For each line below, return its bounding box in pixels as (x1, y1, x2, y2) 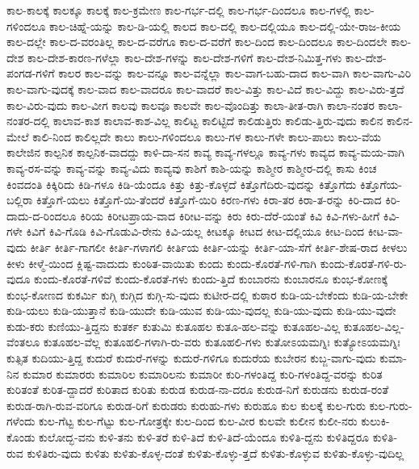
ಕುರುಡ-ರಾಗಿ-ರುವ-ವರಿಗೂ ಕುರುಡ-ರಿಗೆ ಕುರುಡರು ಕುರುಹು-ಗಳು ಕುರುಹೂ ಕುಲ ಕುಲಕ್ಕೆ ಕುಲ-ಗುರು (6, 396, 366, 413)
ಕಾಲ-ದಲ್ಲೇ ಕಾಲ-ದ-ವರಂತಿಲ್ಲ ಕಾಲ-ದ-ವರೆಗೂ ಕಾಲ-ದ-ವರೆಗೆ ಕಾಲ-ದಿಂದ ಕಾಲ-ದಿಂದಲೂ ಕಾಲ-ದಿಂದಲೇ (6, 33, 388, 50)
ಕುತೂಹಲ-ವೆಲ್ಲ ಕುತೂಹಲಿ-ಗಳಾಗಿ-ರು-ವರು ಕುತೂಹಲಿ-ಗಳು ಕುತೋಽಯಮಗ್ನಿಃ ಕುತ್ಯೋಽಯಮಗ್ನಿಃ (43, 333, 400, 350)
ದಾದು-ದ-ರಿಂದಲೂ (6, 207, 77, 224)
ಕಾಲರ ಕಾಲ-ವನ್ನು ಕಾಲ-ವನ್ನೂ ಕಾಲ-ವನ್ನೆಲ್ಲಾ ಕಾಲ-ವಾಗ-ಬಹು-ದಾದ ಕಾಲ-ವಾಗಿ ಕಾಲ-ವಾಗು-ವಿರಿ (58, 65, 412, 82)
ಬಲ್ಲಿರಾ (6, 191, 33, 208)
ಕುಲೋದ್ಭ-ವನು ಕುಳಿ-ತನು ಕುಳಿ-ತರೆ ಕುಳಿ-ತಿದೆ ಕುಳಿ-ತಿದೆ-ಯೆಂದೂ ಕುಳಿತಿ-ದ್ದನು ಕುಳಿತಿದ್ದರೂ (39, 429, 370, 446)
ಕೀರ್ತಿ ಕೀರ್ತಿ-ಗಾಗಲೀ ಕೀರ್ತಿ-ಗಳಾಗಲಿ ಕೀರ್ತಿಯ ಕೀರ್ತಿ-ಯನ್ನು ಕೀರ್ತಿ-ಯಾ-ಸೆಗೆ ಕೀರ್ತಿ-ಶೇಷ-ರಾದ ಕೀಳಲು (30, 238, 408, 255)
